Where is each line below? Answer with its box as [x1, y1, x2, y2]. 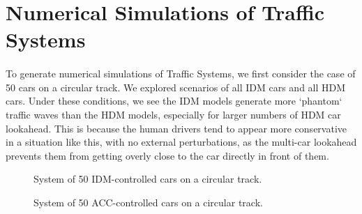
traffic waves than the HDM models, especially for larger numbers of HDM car [6, 107, 341, 121]
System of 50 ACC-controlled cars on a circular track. [33, 194, 263, 209]
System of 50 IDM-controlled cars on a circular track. [33, 171, 262, 186]
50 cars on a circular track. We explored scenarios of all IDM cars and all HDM [6, 79, 346, 94]
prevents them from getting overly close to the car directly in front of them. [6, 148, 329, 162]
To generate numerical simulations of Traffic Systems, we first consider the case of [6, 66, 356, 81]
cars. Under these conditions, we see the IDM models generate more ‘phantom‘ [6, 93, 342, 108]
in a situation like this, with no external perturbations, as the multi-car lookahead [6, 135, 357, 149]
